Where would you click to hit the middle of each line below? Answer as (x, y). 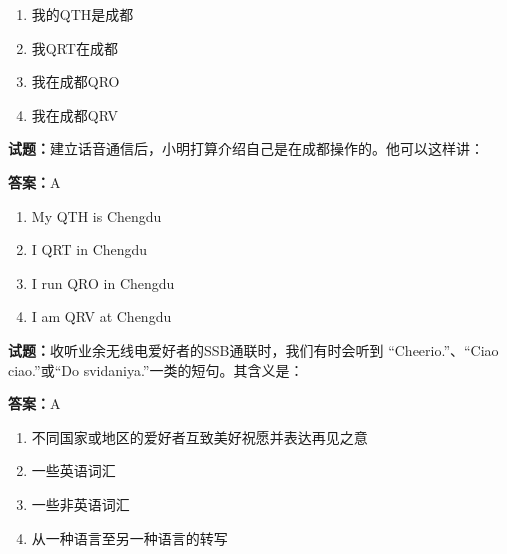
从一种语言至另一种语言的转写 (129, 537)
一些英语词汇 (73, 470)
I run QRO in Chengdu (103, 282)
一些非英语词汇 (80, 503)
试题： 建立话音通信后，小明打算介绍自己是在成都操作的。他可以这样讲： (246, 148)
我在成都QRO (75, 81)
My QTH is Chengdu (96, 215)
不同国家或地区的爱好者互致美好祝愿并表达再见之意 (199, 436)
